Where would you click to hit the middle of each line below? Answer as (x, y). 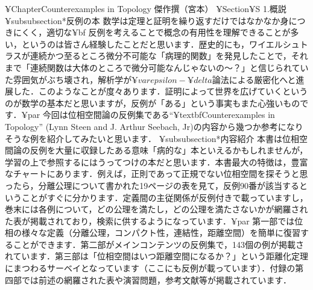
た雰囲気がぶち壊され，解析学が (68, 79)
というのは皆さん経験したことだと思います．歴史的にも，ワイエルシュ (160, 44)
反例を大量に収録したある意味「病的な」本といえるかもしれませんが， (169, 150)
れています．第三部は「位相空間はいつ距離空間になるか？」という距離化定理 (157, 256)
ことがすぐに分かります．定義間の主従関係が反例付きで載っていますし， (165, 197)
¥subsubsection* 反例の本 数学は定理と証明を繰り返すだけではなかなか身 (147, 20)
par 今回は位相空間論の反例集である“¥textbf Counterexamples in (151, 115)
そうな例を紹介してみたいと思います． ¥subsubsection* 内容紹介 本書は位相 (152, 138)
